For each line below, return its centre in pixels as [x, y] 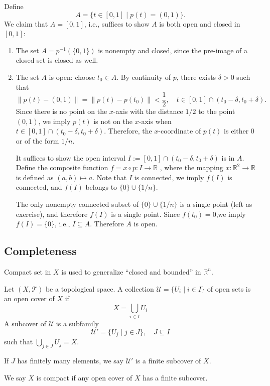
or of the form [37, 141]
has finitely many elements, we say [70, 360]
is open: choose [72, 77]
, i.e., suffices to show [117, 23]
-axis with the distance [148, 111]
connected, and [39, 187]
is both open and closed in [200, 23]
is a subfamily [77, 324]
